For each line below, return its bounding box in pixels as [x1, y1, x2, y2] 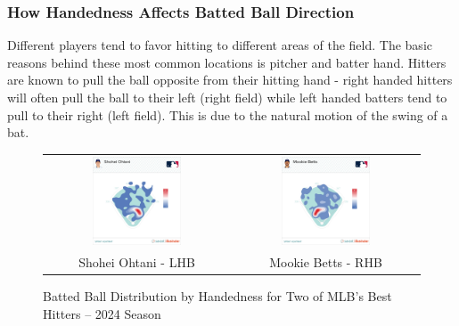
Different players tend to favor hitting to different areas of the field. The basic [7, 36, 432, 54]
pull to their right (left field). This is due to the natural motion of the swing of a [7, 105, 448, 124]
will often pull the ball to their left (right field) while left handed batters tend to [7, 88, 447, 106]
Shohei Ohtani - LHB [78, 252, 195, 271]
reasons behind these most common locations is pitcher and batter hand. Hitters [7, 53, 447, 71]
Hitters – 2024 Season [43, 304, 161, 322]
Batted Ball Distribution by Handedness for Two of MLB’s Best [43, 286, 392, 305]
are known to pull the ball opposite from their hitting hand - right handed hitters [7, 70, 453, 89]
